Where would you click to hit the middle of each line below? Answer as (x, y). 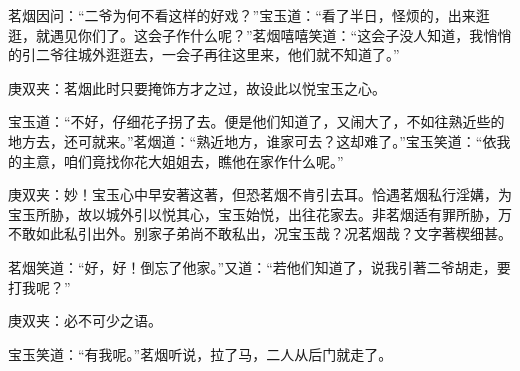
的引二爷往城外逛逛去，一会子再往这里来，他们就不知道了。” (204, 54)
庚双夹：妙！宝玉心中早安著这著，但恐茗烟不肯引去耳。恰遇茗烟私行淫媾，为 (260, 194)
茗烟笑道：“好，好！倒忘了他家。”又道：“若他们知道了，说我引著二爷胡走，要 (259, 266)
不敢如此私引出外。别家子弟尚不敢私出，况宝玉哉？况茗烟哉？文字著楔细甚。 (260, 233)
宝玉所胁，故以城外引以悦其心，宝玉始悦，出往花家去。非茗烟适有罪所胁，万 (260, 213)
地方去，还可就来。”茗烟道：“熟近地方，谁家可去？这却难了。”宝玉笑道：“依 (252, 140)
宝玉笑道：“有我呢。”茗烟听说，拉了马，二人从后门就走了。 (200, 353)
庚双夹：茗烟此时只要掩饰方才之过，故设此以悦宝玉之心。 (197, 87)
